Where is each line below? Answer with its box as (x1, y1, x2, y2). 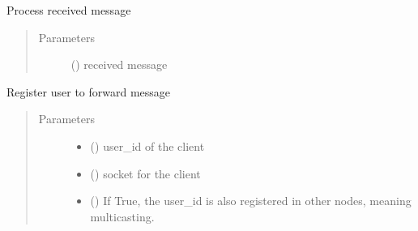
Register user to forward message (6, 83, 171, 100)
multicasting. (90, 207, 155, 225)
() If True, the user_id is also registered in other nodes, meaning (90, 192, 412, 209)
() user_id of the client (90, 137, 205, 154)
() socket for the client (90, 165, 201, 182)
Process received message (6, 2, 131, 18)
